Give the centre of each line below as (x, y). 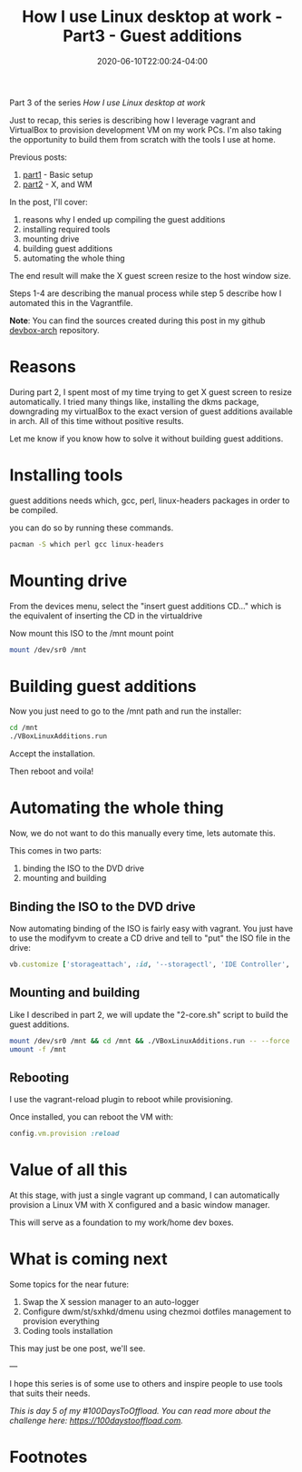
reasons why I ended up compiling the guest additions (124, 219)
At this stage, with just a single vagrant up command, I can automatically (145, 1195)
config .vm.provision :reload (64, 1134)
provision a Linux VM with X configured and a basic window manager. (140, 1205)
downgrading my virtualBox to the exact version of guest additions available (151, 411)
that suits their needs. (50, 1393)
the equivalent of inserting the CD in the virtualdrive (106, 616)
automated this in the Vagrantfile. (71, 302)
